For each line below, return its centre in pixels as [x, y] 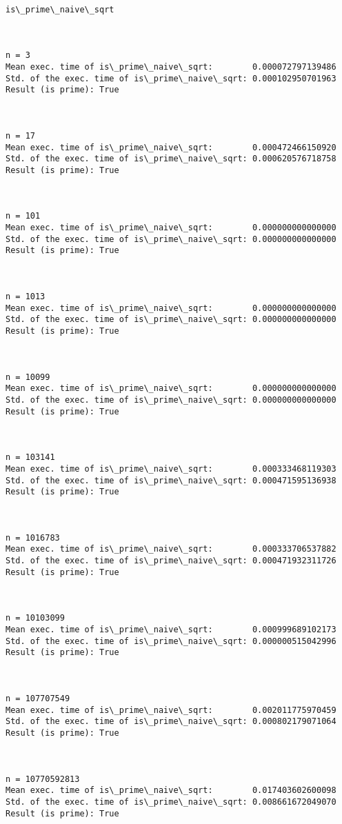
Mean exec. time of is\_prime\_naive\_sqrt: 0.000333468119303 [171, 469]
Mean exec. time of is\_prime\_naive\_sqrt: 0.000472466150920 [171, 147]
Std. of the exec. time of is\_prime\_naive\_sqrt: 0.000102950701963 [171, 78]
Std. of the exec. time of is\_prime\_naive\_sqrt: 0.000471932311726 [171, 561]
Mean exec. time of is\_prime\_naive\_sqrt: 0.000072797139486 [171, 67]
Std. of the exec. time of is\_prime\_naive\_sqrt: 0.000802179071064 [171, 722]
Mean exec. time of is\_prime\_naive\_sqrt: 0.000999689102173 [171, 630]
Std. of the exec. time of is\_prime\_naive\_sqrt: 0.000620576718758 [171, 159]
